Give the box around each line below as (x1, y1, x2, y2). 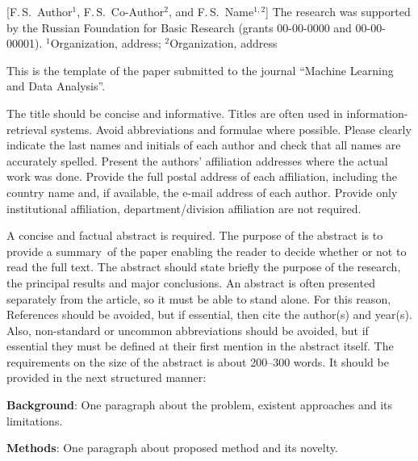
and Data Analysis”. (6, 78, 106, 94)
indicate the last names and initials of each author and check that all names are (6, 136, 401, 153)
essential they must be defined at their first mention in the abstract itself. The (6, 337, 394, 354)
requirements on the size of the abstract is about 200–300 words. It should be (6, 353, 389, 370)
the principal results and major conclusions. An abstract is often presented (6, 274, 375, 291)
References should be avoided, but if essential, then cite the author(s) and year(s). (6, 306, 412, 323)
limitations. (6, 412, 63, 429)
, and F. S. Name (168, 3, 254, 19)
